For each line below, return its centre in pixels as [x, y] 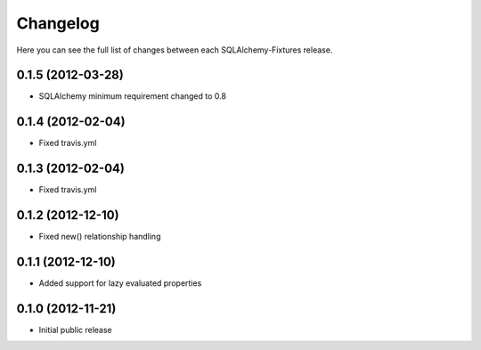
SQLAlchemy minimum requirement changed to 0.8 [133, 96]
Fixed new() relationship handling [100, 237]
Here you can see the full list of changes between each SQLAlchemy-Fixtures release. [175, 50]
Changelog [58, 23]
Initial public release [76, 330]
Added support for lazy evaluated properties [120, 283]
